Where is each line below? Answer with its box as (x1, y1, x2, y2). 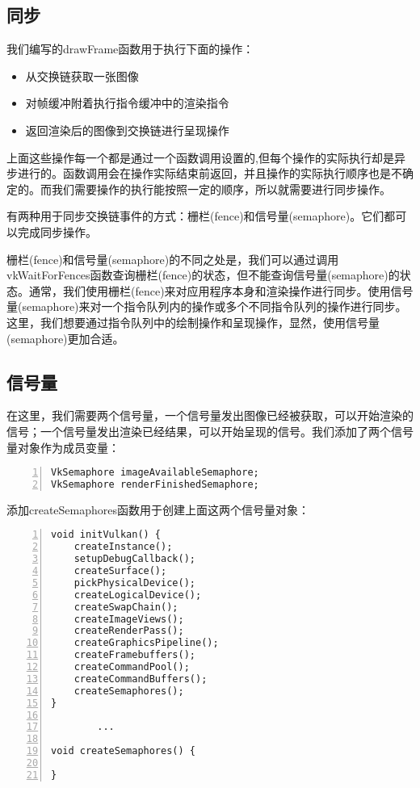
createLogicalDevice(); (73, 589, 202, 601)
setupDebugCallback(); (73, 553, 195, 565)
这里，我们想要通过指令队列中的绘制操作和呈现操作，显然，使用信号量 (6, 313, 380, 330)
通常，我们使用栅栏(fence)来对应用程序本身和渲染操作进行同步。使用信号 (28, 282, 414, 299)
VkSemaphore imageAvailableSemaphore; (51, 467, 259, 479)
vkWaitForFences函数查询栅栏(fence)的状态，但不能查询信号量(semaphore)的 (6, 266, 400, 283)
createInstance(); (73, 541, 173, 553)
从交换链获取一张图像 (25, 67, 139, 84)
